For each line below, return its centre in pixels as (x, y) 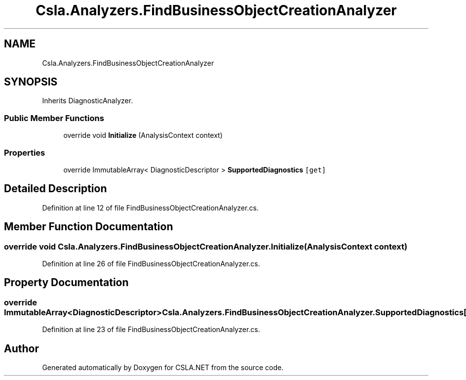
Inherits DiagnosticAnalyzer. (88, 101)
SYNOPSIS (31, 82)
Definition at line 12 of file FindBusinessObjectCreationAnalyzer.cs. (150, 208)
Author (21, 348)
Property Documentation (66, 283)
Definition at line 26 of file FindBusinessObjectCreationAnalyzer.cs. (151, 264)
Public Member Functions (54, 118)
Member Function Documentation (89, 227)
